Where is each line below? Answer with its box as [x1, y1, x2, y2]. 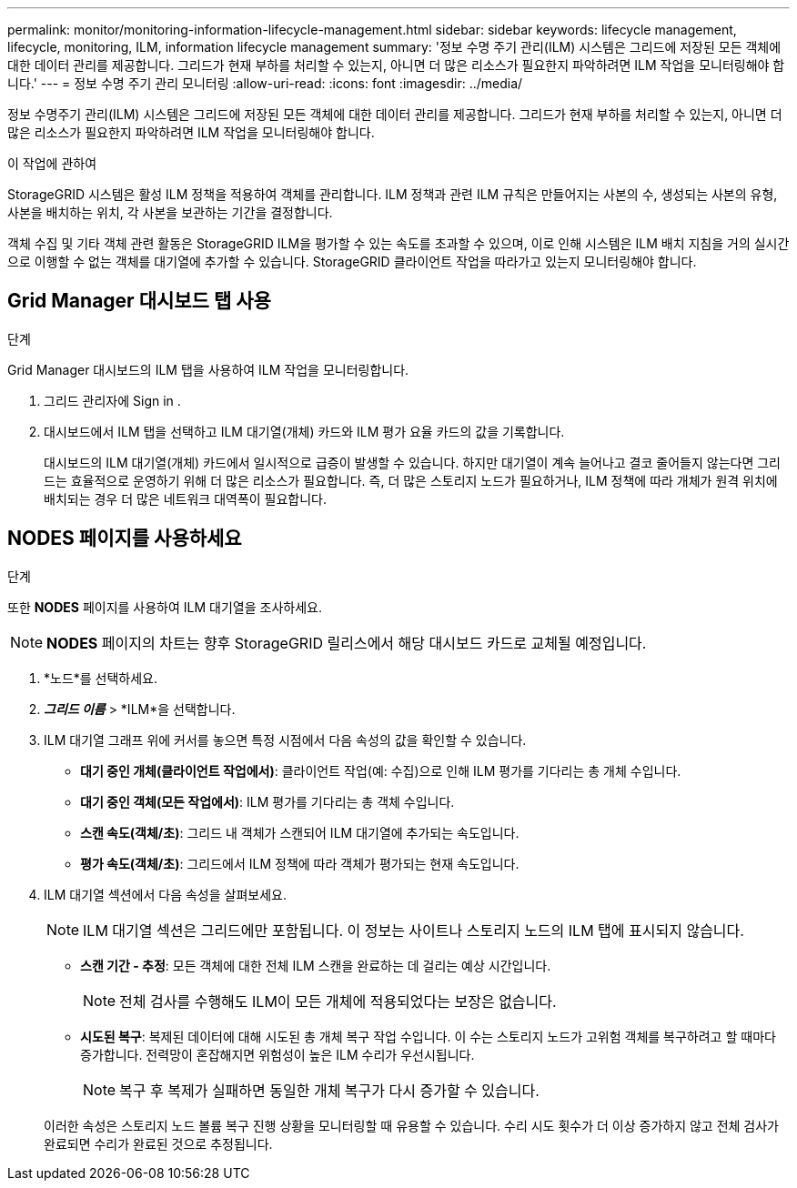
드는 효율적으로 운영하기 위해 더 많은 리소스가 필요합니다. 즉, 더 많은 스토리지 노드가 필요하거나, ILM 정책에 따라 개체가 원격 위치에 [44, 472, 778, 488]
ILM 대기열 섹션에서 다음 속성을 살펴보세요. [44, 886, 288, 902]
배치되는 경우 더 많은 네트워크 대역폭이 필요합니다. [44, 490, 328, 507]
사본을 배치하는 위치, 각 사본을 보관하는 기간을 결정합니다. [7, 205, 333, 220]
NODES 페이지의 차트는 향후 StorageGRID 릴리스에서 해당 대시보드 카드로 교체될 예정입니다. [46, 633, 647, 652]
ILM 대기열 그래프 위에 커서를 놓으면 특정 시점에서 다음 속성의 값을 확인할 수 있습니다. [44, 731, 527, 748]
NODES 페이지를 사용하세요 [7, 527, 242, 550]
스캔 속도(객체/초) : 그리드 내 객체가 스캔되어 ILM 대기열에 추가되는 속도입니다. [80, 824, 520, 841]
